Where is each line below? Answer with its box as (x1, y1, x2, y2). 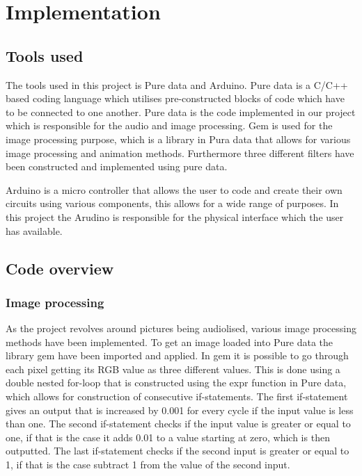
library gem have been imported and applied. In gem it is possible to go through (6, 348, 349, 363)
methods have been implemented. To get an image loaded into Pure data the (6, 334, 333, 349)
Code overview (6, 257, 114, 279)
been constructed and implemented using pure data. (6, 159, 228, 174)
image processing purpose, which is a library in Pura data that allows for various (6, 131, 351, 146)
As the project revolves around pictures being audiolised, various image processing (6, 321, 356, 336)
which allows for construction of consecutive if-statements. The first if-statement (6, 389, 348, 404)
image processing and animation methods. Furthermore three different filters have (6, 145, 354, 160)
